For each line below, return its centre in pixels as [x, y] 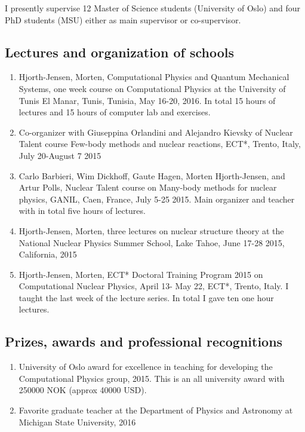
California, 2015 [48, 254]
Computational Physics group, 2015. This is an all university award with [152, 378]
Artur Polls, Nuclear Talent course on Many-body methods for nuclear [148, 187]
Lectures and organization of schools [119, 52]
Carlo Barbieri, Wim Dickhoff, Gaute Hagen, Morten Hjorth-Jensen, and [152, 175]
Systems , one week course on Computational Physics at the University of [152, 88]
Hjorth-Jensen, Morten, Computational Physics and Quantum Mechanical [154, 77]
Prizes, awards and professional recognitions [144, 341]
